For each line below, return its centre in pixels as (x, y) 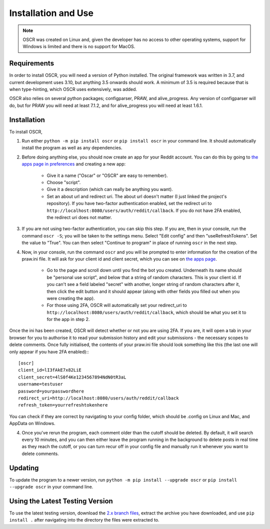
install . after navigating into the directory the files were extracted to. (84, 520)
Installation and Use (51, 13)
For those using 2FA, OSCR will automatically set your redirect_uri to (117, 305)
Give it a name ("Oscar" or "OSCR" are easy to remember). (107, 175)
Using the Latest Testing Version (61, 501)
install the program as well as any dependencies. (72, 148)
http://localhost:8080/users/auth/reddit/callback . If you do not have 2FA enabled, (144, 210)
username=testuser (41, 384)
